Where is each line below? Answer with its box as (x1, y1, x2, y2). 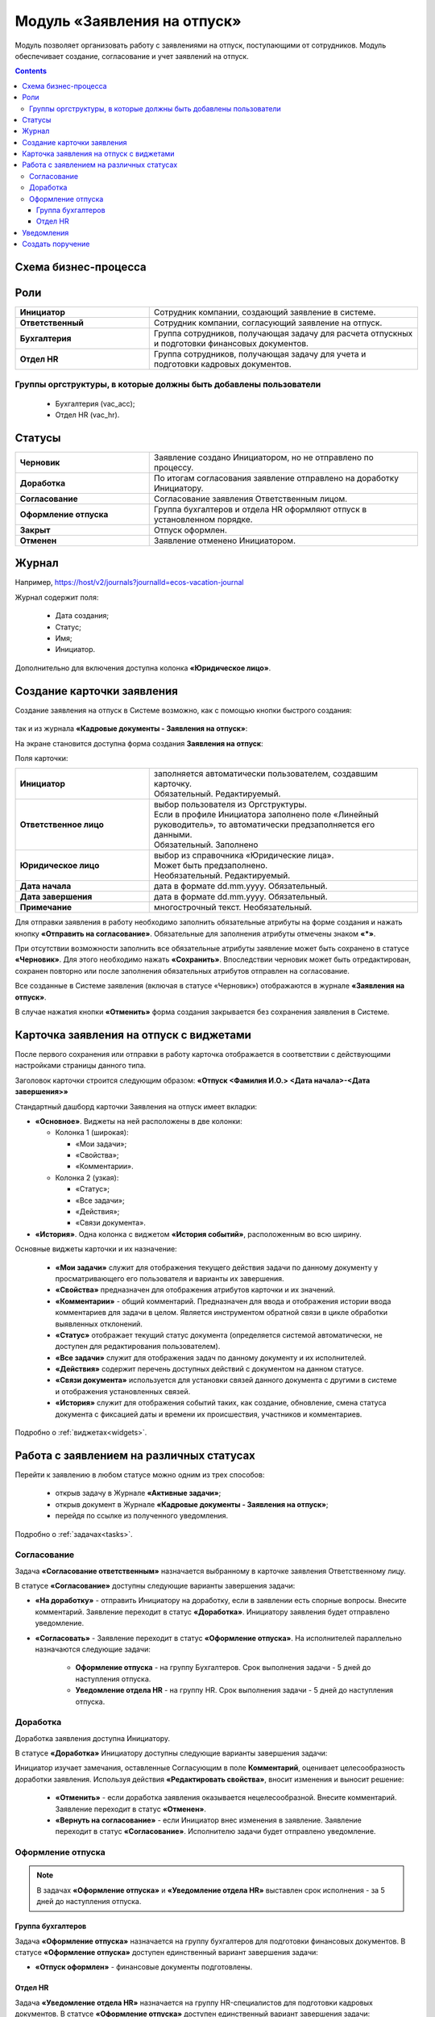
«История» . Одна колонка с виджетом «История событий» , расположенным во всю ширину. (35, 1229, 362, 1238)
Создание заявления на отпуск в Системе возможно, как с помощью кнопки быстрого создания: (14, 705, 352, 715)
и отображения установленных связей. (55, 1386, 191, 1396)
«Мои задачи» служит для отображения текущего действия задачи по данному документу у (55, 1263, 379, 1272)
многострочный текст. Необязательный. (153, 902, 313, 913)
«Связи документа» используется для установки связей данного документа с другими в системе (55, 1376, 397, 1385)
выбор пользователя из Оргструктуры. (153, 799, 308, 810)
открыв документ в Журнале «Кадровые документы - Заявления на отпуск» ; (55, 1499, 329, 1509)
